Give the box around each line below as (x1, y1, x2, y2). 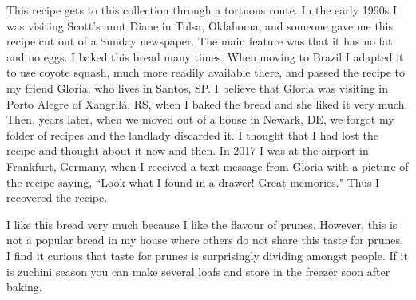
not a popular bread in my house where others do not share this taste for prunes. (6, 231, 403, 248)
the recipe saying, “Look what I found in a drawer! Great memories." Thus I (6, 173, 380, 190)
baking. (6, 278, 42, 295)
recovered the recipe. (6, 189, 108, 206)
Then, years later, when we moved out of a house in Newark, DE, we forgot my (6, 111, 394, 128)
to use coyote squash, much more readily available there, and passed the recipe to (6, 64, 406, 81)
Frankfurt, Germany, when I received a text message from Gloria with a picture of (6, 157, 409, 174)
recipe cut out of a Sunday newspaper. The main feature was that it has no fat (6, 33, 393, 49)
